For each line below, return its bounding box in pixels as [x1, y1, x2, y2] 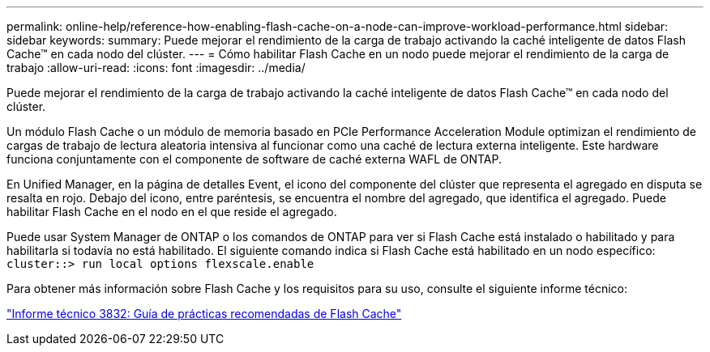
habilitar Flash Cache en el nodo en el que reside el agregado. [6, 205, 337, 218]
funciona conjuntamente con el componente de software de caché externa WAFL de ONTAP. [6, 152, 502, 166]
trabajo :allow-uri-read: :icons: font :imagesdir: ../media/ [6, 61, 306, 74]
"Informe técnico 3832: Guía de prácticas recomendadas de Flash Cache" [6, 307, 402, 320]
